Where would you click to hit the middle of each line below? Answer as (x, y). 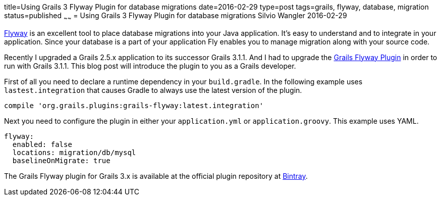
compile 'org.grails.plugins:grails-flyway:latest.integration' (134, 105)
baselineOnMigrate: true (61, 160)
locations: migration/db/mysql (74, 152)
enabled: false (42, 144)
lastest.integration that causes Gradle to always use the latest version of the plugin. (153, 90)
